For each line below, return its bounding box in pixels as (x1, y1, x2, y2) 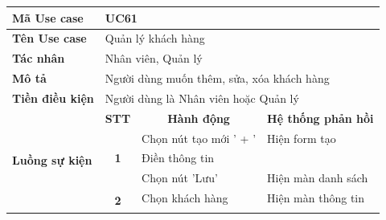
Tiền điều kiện (12, 89, 94, 106)
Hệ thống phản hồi (267, 109, 374, 126)
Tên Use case (12, 30, 87, 47)
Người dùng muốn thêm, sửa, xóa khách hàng (105, 70, 330, 87)
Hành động (167, 109, 230, 126)
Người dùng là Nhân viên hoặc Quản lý (105, 89, 299, 106)
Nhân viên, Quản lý (105, 50, 203, 67)
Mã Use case (12, 9, 84, 26)
